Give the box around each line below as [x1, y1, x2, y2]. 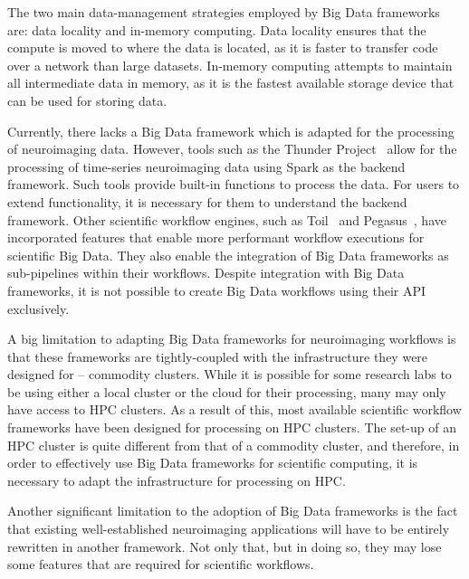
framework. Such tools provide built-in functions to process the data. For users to [7, 175, 460, 194]
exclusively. [7, 299, 70, 318]
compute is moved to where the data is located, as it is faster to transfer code [7, 38, 438, 57]
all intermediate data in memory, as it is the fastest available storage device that [7, 73, 455, 92]
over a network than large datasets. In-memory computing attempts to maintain [7, 55, 453, 74]
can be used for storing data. [7, 90, 167, 109]
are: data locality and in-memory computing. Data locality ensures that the [7, 20, 426, 39]
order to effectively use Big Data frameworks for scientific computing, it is [7, 453, 418, 472]
